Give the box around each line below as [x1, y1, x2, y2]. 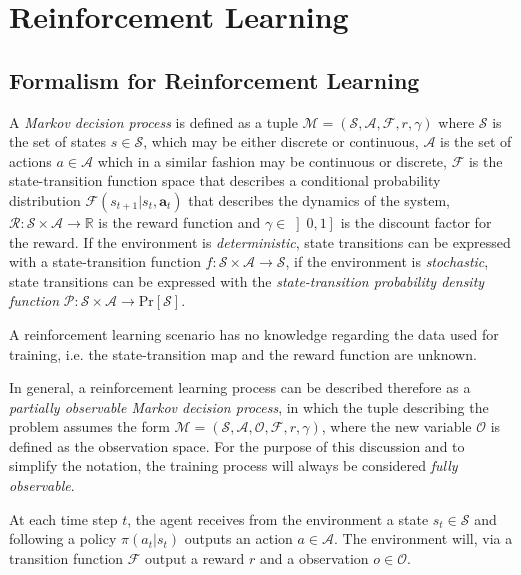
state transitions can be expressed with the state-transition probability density [9, 270, 485, 291]
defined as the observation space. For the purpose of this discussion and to [9, 435, 465, 456]
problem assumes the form [9, 416, 170, 437]
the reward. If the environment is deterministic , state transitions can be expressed [9, 231, 511, 252]
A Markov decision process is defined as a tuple [9, 111, 298, 132]
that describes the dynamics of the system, [188, 189, 450, 210]
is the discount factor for [340, 211, 492, 232]
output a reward [145, 547, 245, 568]
